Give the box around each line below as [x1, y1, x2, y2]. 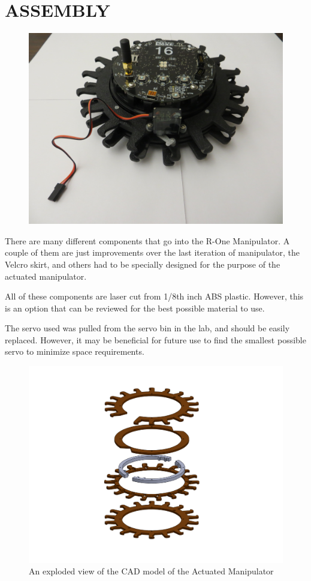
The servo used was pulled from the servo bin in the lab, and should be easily [5, 322, 290, 334]
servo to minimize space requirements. [5, 345, 144, 358]
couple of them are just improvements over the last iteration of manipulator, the [5, 246, 300, 259]
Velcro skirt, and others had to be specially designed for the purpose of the [5, 257, 280, 270]
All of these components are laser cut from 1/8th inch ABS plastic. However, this [5, 290, 304, 303]
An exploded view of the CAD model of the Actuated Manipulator [29, 565, 274, 577]
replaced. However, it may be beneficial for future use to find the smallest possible [5, 333, 306, 346]
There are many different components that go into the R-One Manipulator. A [5, 234, 290, 247]
